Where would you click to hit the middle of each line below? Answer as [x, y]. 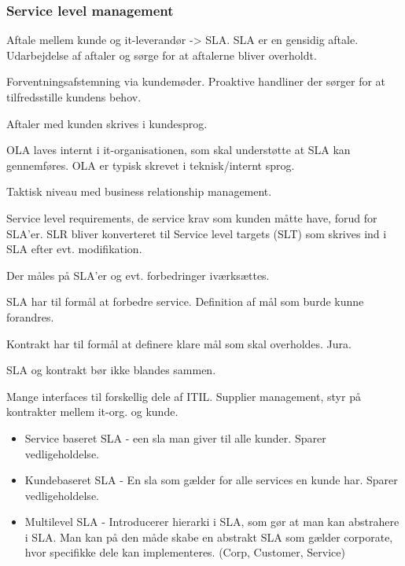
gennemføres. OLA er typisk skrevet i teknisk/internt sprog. [151, 165]
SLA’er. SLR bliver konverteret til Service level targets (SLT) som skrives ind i [197, 233]
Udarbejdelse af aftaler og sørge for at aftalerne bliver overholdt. [162, 55]
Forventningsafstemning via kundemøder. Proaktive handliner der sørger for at [196, 81]
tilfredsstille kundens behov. [74, 97]
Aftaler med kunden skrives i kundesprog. [107, 123]
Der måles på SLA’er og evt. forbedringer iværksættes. [138, 275]
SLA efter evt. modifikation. [74, 249]
